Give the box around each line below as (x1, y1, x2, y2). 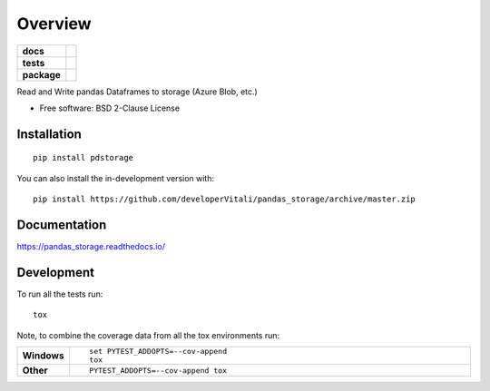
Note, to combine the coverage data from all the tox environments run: (16, 329, 280, 340)
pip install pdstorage (33, 152, 134, 163)
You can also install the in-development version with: (16, 172, 215, 183)
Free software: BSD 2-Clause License (39, 103, 181, 113)
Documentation (16, 217, 107, 232)
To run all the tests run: (16, 288, 103, 299)
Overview (16, 14, 92, 34)
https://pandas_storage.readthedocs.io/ (16, 241, 165, 252)
